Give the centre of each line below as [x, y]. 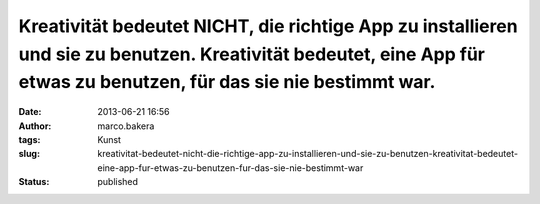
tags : [29, 139]
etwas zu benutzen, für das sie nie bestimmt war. [227, 82]
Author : [35, 126]
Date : [30, 112]
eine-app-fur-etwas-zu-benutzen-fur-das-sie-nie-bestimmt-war [230, 167]
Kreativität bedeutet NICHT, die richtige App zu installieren [268, 26]
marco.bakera [126, 126]
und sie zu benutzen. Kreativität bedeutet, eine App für [251, 54]
